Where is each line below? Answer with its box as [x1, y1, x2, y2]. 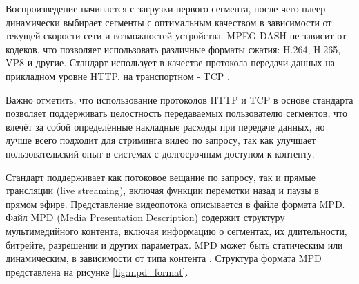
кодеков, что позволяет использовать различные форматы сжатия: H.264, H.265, [6, 41, 341, 56]
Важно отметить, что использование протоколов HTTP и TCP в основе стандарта [6, 92, 353, 106]
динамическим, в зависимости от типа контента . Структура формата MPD [6, 251, 322, 265]
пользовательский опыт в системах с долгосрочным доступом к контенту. [6, 146, 315, 160]
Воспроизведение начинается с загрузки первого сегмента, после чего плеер [6, 1, 326, 15]
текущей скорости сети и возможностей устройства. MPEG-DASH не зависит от [6, 28, 347, 43]
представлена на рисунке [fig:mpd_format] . [6, 264, 188, 278]
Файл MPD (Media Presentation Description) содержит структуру [6, 210, 285, 225]
